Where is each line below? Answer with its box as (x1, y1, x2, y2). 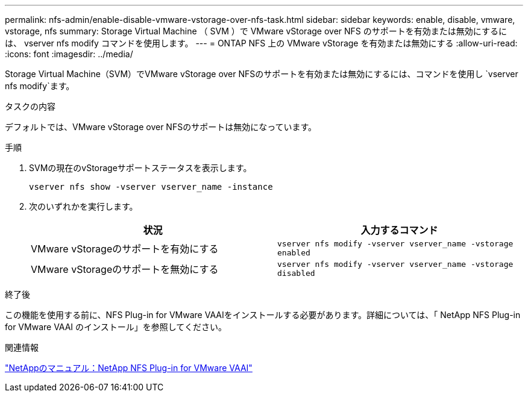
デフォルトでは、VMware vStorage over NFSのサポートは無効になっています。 (5, 122, 317, 132)
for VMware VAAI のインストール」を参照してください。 (5, 322, 227, 332)
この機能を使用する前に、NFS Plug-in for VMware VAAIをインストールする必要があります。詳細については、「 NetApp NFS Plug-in (5, 310, 521, 320)
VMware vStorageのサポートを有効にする (31, 243, 219, 255)
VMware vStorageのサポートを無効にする (31, 263, 219, 275)
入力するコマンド (360, 224, 438, 236)
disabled (277, 269, 315, 278)
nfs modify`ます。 (5, 81, 75, 91)
